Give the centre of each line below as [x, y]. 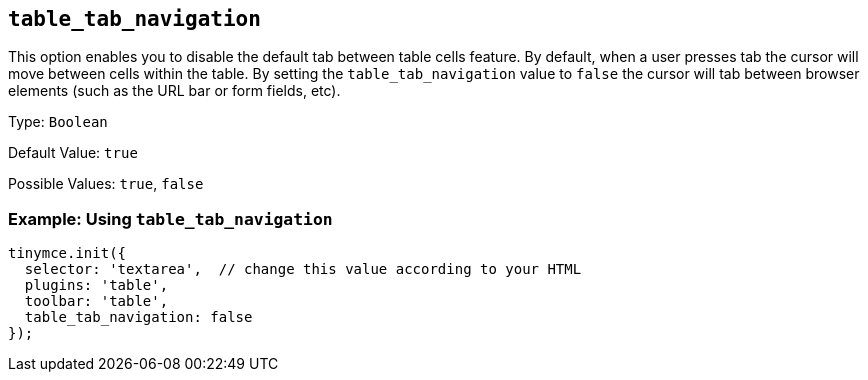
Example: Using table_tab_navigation [170, 218]
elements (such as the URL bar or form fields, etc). [174, 91]
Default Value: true [73, 153]
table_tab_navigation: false [138, 317]
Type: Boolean [58, 122]
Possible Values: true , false [106, 184]
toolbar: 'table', [96, 301]
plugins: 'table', [96, 285]
